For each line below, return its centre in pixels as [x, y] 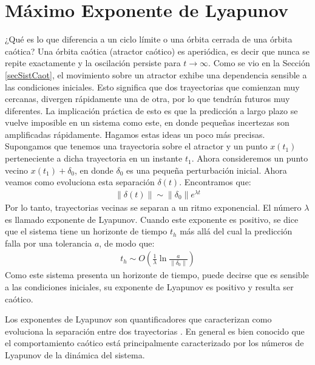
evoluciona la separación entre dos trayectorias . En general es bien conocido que [155, 331]
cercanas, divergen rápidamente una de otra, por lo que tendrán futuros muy [147, 99]
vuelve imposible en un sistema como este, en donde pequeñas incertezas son [147, 122]
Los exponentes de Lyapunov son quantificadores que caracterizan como [138, 319]
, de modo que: [127, 243]
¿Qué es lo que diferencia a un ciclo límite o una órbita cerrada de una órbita [149, 39]
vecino [17, 170]
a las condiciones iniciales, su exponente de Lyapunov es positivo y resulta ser [149, 286]
